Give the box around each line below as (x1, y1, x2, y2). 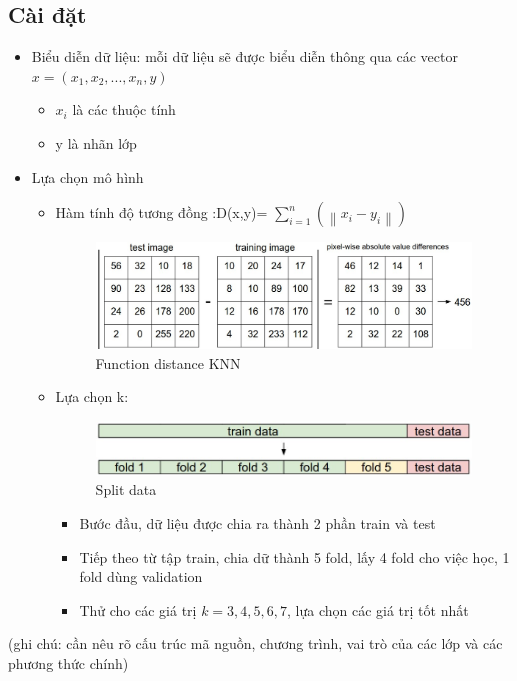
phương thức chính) (8, 652, 129, 673)
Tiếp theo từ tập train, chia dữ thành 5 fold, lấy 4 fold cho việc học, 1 (79, 546, 510, 567)
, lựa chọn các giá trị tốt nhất (287, 599, 469, 620)
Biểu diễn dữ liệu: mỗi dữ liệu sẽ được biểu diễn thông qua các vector (31, 46, 458, 67)
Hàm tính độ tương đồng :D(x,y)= (55, 202, 268, 223)
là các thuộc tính (72, 99, 176, 120)
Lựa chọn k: (55, 386, 129, 407)
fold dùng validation (79, 566, 203, 587)
